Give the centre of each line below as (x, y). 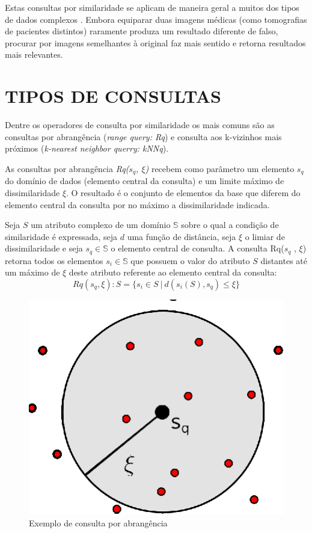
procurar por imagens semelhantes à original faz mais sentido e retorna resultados (155, 42)
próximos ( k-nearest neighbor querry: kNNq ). (87, 148)
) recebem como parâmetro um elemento (220, 168)
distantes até (284, 260)
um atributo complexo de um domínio (101, 225)
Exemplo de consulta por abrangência (98, 522)
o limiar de (265, 236)
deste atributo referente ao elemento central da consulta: (173, 272)
